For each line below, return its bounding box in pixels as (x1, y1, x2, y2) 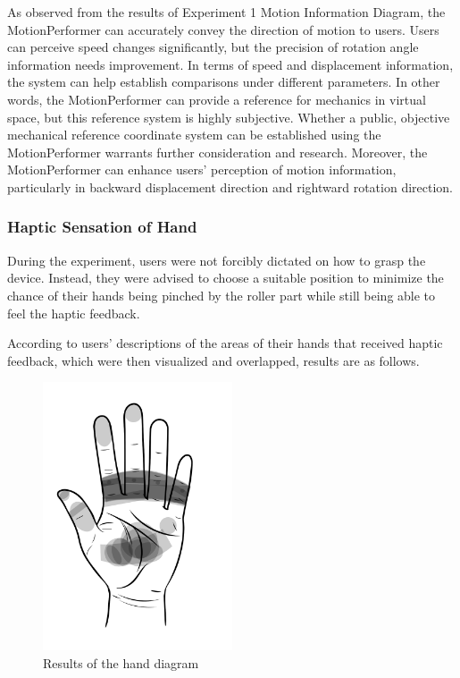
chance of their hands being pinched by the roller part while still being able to (7, 285, 436, 304)
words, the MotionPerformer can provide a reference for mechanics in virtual (7, 89, 426, 108)
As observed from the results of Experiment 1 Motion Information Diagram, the (7, 3, 446, 21)
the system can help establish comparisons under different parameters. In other (7, 72, 440, 91)
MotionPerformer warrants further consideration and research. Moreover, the (7, 142, 428, 161)
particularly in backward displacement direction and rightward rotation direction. (7, 177, 454, 196)
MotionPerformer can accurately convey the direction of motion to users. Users (7, 20, 439, 38)
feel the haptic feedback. (7, 303, 140, 322)
